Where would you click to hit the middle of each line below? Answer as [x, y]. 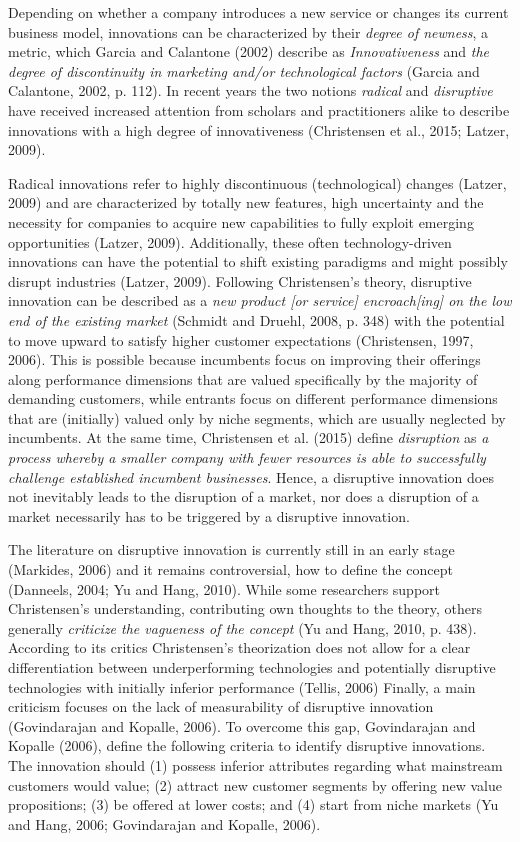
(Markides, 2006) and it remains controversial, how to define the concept [230, 569]
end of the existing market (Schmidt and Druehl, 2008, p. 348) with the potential [256, 319]
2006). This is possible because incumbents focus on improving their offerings [244, 359]
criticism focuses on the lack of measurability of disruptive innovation [221, 706]
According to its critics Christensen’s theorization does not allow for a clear [239, 647]
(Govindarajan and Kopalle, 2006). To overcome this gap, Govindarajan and [242, 725]
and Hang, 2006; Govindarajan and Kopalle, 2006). [164, 823]
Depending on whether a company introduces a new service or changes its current [258, 12]
